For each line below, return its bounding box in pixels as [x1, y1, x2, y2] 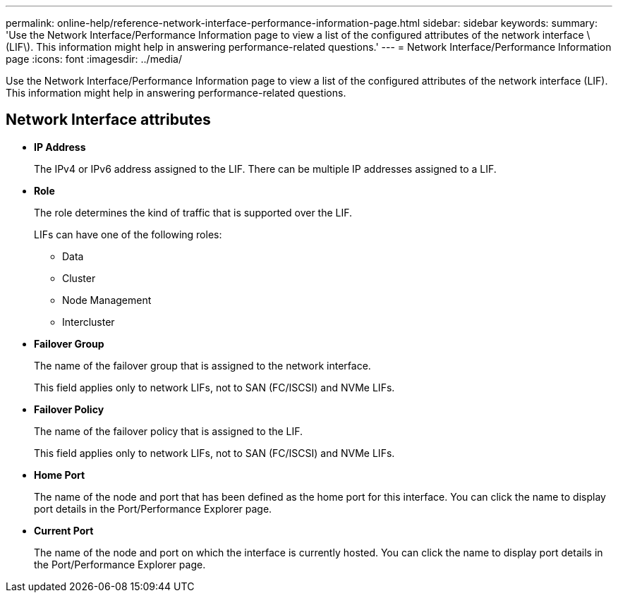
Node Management [62, 293, 152, 306]
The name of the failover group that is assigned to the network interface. [34, 359, 371, 372]
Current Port [34, 524, 94, 537]
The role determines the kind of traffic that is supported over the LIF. [34, 206, 353, 219]
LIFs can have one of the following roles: [34, 228, 222, 240]
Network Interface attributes [6, 111, 211, 129]
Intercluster [62, 315, 115, 328]
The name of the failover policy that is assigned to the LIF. [34, 425, 303, 437]
